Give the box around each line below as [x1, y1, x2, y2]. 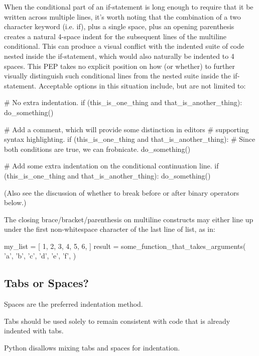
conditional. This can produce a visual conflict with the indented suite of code [4, 41, 244, 51]
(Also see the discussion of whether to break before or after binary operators [4, 187, 239, 198]
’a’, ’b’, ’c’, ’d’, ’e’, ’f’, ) [4, 250, 76, 261]
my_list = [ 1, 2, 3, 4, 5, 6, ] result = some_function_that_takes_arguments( [4, 240, 246, 251]
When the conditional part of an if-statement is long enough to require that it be [4, 2, 253, 12]
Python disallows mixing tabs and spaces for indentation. [4, 342, 180, 353]
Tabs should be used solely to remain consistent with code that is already [4, 315, 230, 326]
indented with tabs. [4, 325, 64, 336]
